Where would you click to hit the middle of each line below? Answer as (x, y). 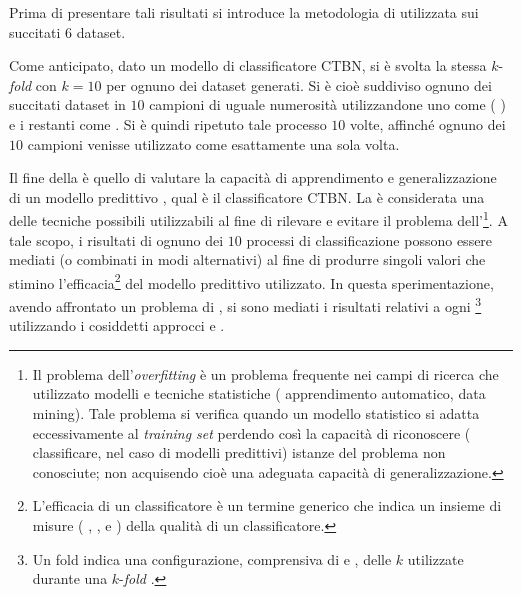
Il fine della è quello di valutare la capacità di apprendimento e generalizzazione (253, 177)
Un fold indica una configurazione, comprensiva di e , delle (212, 558)
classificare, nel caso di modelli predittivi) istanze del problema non (239, 452)
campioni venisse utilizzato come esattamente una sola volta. (213, 143)
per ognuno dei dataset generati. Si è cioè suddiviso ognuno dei (299, 84)
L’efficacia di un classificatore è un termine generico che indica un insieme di (267, 505)
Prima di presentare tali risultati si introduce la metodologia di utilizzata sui (244, 12)
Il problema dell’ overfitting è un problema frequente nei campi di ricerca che (265, 373)
